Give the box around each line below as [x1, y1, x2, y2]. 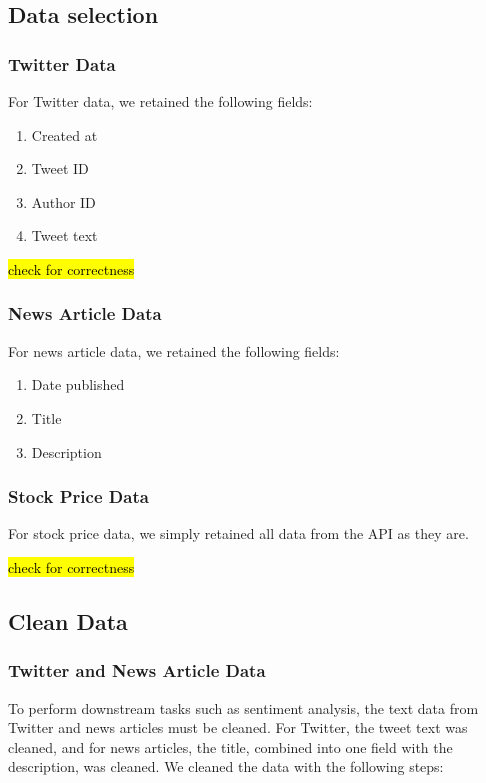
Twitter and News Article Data [8, 658, 266, 683]
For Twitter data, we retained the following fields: [8, 91, 313, 111]
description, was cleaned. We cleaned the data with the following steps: [8, 756, 444, 777]
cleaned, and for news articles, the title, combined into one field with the [8, 736, 453, 757]
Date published [31, 374, 125, 395]
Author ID [31, 191, 96, 212]
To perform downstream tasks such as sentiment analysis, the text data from [8, 697, 479, 718]
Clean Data [8, 605, 128, 636]
